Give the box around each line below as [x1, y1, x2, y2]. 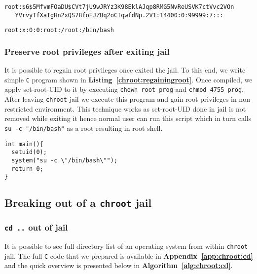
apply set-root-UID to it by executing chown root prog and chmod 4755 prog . [4, 84, 244, 94]
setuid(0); [11, 149, 47, 156]
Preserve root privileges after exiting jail [4, 45, 170, 57]
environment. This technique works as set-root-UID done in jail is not [35, 103, 246, 114]
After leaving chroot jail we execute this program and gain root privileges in [4, 94, 237, 104]
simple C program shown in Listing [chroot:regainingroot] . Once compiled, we [4, 74, 253, 84]
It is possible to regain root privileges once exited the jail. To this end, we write [4, 65, 246, 75]
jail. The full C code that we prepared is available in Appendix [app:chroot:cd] [4, 250, 253, 261]
